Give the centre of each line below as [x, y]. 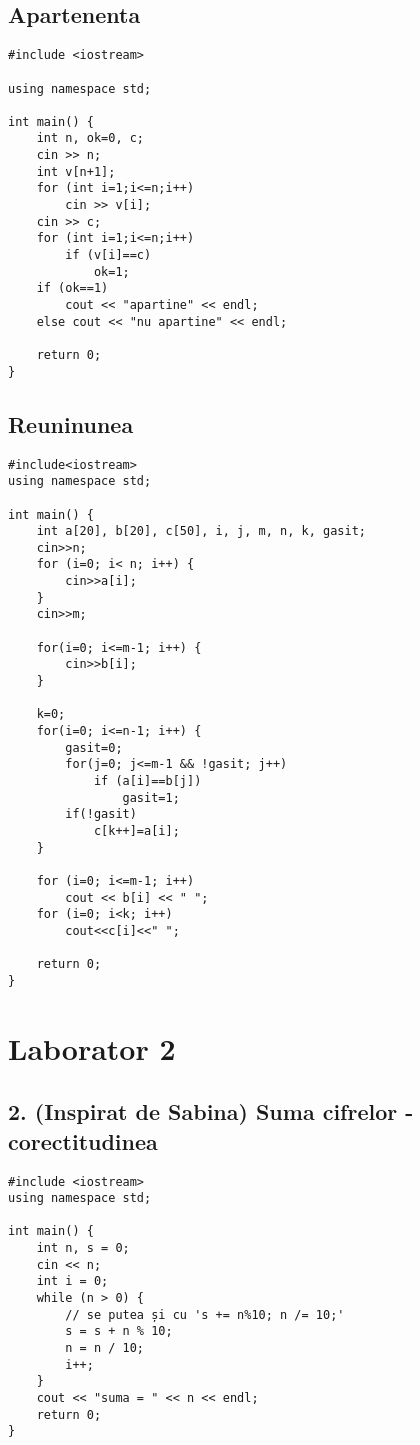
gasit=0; [94, 747]
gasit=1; [151, 797]
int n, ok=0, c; [90, 138]
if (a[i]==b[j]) [147, 781]
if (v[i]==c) [108, 255]
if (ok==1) [72, 288]
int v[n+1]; [76, 171]
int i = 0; [72, 1281]
